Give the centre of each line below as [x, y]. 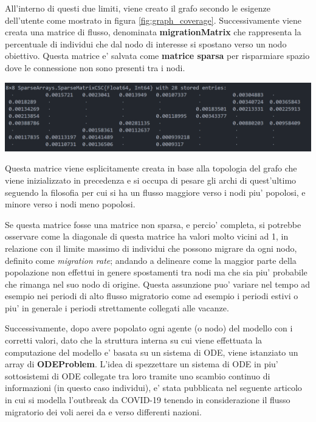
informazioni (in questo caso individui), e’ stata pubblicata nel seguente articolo [153, 388]
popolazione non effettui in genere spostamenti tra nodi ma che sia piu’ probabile [156, 272]
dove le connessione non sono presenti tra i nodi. [95, 67]
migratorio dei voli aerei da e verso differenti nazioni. [103, 411]
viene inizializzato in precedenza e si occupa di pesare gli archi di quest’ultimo [151, 180]
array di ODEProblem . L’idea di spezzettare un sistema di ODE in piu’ [142, 364]
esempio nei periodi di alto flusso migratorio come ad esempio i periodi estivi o [152, 296]
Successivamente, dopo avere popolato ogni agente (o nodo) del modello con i [149, 328]
